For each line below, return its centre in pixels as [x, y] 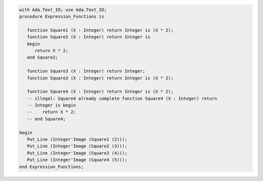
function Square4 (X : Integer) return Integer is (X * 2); [100, 92]
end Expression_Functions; [51, 167]
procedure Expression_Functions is [62, 16]
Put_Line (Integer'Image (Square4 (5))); [77, 160]
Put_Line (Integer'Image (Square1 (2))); [77, 140]
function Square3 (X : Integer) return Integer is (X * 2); [100, 78]
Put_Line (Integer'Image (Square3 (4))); [77, 153]
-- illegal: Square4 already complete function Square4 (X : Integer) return [122, 98]
